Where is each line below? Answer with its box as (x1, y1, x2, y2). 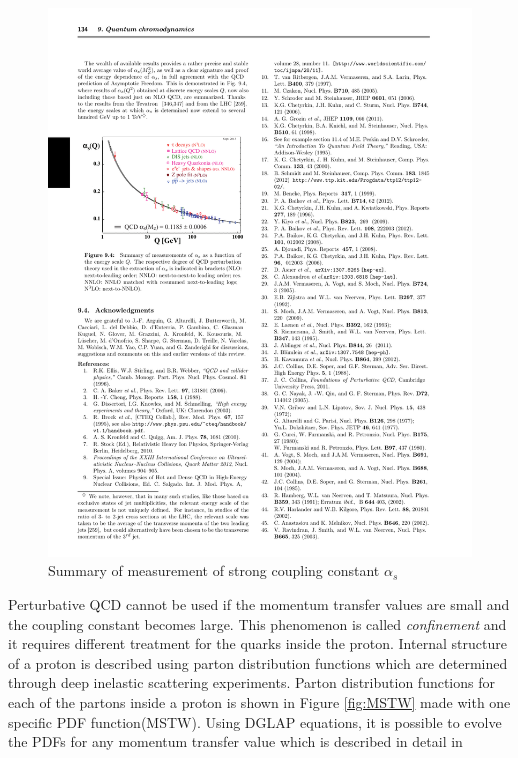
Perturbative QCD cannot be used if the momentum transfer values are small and (8, 594, 510, 615)
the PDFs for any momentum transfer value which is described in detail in (8, 731, 463, 752)
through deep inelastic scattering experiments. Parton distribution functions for (8, 672, 495, 693)
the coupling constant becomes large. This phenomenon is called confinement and (8, 613, 507, 634)
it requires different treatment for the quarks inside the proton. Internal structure (8, 633, 507, 654)
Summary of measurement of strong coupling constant (48, 560, 380, 581)
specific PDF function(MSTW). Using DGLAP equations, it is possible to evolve (8, 711, 502, 732)
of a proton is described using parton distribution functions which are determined (8, 652, 508, 673)
